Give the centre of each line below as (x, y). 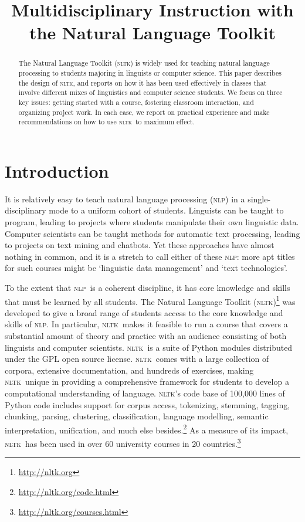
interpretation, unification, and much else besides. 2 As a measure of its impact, (147, 429)
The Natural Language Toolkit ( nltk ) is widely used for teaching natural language (144, 63)
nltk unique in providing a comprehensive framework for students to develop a (147, 382)
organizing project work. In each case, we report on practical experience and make (144, 112)
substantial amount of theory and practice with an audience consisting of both (146, 336)
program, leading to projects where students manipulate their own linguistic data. (152, 222)
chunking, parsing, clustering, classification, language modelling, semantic (137, 416)
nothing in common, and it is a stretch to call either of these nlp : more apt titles (150, 256)
